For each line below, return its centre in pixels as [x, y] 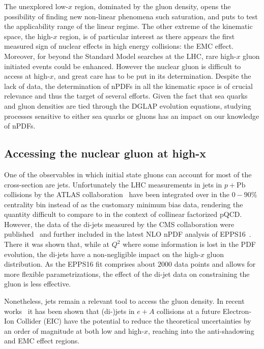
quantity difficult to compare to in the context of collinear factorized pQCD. [123, 214]
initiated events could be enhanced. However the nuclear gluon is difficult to [123, 66]
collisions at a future [189, 311]
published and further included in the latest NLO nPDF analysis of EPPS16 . [128, 234]
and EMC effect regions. [42, 341]
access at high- [27, 76]
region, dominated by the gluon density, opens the [153, 6]
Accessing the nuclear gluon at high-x [105, 153]
